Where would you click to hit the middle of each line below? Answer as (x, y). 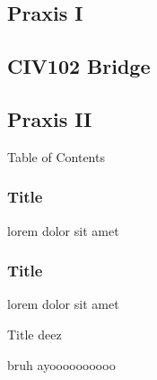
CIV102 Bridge (79, 66)
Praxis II (50, 118)
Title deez (35, 334)
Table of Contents (56, 156)
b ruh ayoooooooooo (61, 364)
